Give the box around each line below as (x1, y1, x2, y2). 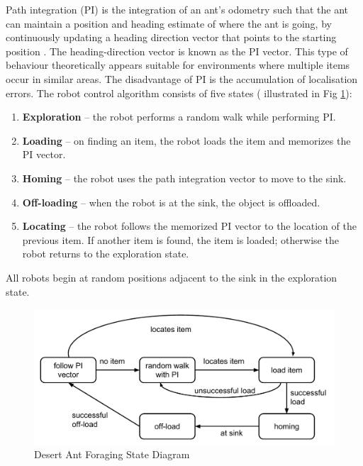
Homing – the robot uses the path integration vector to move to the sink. (22, 170, 347, 185)
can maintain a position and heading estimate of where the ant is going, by (6, 16, 332, 30)
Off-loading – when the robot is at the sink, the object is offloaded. (22, 194, 320, 209)
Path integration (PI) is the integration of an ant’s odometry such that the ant (6, 2, 348, 16)
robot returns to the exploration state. (22, 246, 189, 261)
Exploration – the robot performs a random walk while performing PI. (22, 109, 336, 124)
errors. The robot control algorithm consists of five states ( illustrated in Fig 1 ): (6, 85, 352, 100)
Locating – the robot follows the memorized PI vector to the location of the (22, 218, 357, 233)
